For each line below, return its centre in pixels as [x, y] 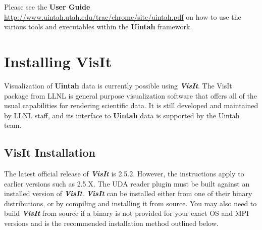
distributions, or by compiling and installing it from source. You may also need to [130, 203]
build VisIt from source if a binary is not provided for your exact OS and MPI [127, 213]
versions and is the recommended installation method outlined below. [111, 223]
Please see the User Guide [47, 7]
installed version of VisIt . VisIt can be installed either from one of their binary [128, 193]
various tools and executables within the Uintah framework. [98, 27]
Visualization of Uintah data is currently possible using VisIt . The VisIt [118, 85]
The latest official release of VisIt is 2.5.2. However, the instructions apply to [124, 174]
